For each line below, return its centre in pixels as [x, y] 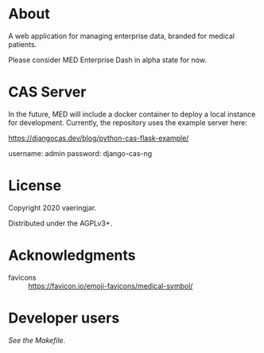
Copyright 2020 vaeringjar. [52, 207]
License [35, 186]
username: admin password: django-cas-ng [80, 153]
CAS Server [47, 92]
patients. [23, 44]
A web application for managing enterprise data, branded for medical [121, 36]
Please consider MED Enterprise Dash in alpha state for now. [107, 60]
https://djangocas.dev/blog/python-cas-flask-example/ [99, 138]
